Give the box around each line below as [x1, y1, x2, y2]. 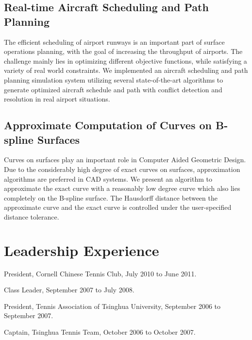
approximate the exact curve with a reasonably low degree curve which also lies [4, 183, 240, 193]
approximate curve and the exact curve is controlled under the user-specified [4, 202, 232, 212]
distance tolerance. [4, 211, 59, 221]
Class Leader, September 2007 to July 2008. [4, 285, 134, 295]
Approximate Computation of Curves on [4, 118, 212, 133]
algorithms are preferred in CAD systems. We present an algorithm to [4, 173, 213, 184]
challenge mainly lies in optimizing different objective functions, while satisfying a [4, 55, 247, 66]
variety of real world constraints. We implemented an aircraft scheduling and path [4, 65, 248, 75]
